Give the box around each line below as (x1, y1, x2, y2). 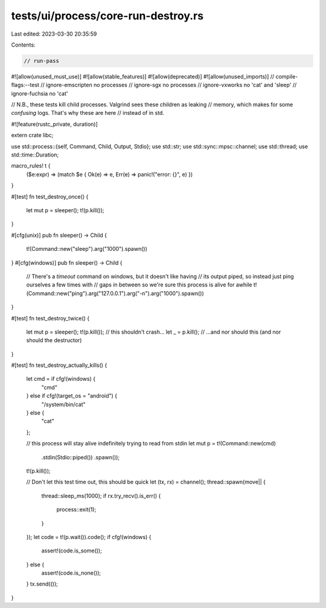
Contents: (11, 41, 36, 48)
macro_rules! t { (11, 162, 51, 169)
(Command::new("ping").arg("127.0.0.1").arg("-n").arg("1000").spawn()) (26, 289, 205, 297)
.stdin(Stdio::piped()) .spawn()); (41, 453, 120, 461)
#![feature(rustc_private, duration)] (11, 120, 98, 128)
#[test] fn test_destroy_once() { (11, 193, 89, 200)
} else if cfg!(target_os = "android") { (26, 392, 118, 399)
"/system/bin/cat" (41, 401, 86, 408)
